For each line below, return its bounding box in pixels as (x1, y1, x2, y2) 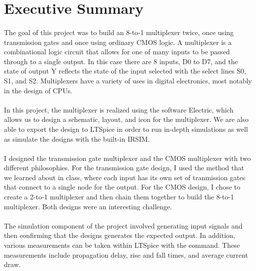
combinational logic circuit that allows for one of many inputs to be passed (4, 46, 230, 57)
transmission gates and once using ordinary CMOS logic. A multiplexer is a (4, 37, 232, 47)
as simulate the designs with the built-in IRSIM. (4, 133, 150, 144)
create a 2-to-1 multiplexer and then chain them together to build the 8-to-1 (4, 192, 234, 202)
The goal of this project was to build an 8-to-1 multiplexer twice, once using (4, 27, 234, 37)
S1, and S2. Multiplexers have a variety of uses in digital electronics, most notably (4, 75, 252, 85)
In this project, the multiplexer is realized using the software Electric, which (4, 104, 234, 115)
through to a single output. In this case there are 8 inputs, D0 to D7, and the (4, 56, 238, 66)
